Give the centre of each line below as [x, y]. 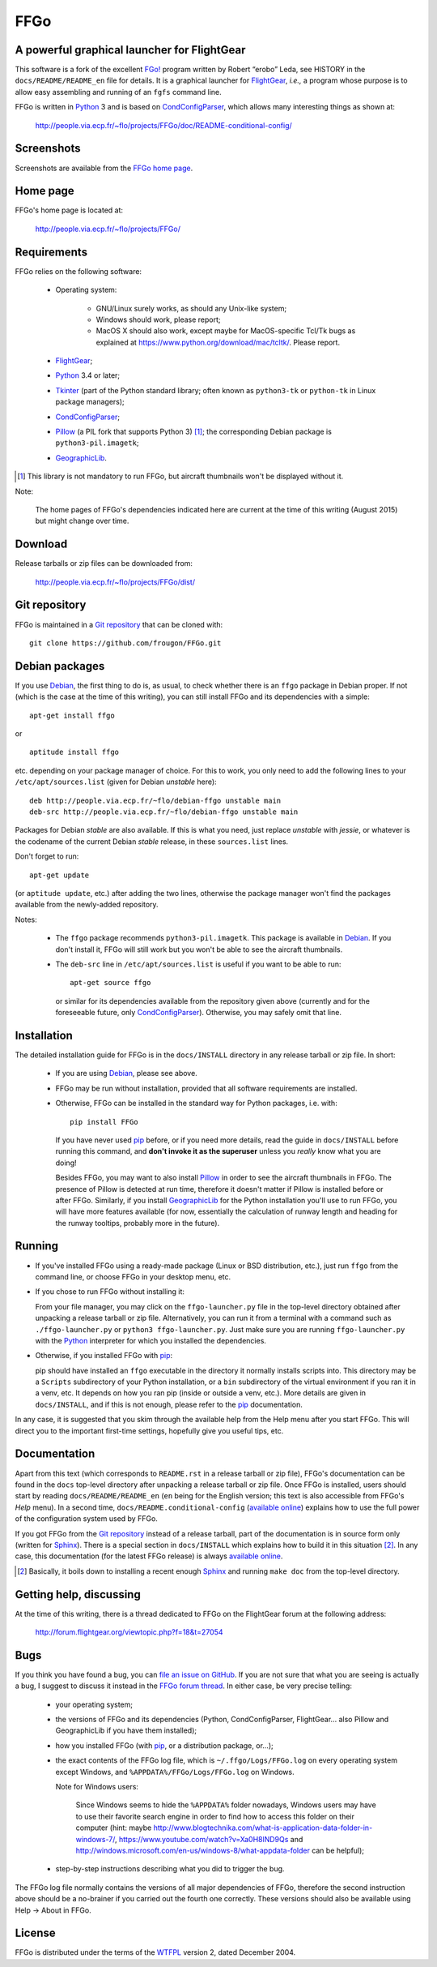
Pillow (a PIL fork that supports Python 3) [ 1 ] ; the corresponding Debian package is [193, 432]
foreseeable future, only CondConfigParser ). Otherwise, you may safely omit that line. [198, 1013]
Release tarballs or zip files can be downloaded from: [104, 564]
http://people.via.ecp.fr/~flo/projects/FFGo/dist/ [115, 582]
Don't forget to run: [47, 856]
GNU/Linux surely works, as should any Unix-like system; [191, 308]
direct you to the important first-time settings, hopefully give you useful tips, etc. [149, 1430]
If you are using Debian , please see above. [126, 1073]
